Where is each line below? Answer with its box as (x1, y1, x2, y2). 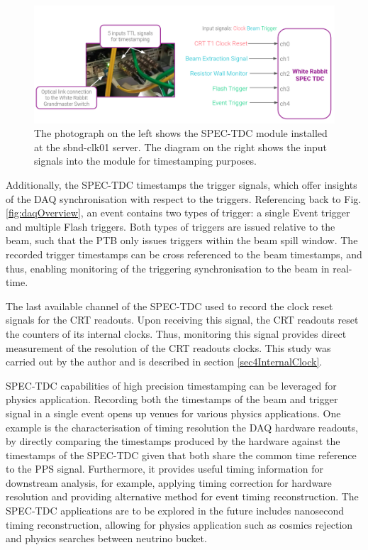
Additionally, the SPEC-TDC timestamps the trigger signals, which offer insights (6, 177, 357, 192)
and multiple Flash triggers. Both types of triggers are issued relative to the (6, 219, 335, 233)
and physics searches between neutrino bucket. (6, 531, 207, 546)
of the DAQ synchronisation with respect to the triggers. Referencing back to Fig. (6, 191, 362, 206)
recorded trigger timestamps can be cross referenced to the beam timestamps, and (6, 246, 362, 261)
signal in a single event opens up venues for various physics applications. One (6, 405, 341, 420)
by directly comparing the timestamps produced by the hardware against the (6, 434, 340, 449)
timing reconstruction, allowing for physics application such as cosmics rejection (6, 517, 353, 532)
